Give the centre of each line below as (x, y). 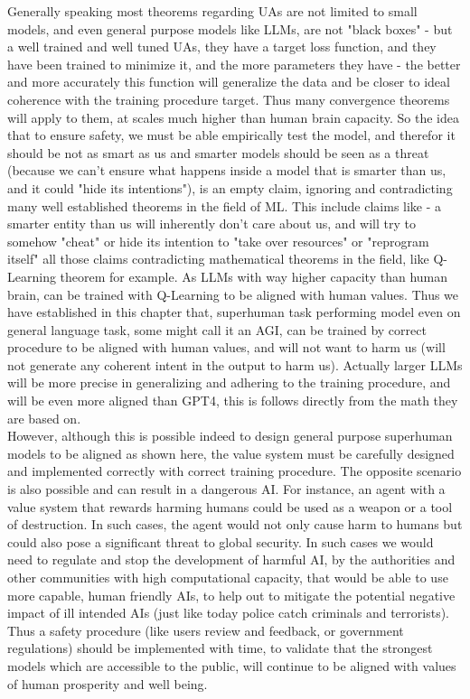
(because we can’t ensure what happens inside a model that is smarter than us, (227, 170)
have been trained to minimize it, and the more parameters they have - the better (234, 64)
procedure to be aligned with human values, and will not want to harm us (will (226, 347)
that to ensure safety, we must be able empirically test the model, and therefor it (231, 135)
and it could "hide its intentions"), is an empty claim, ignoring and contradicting (230, 187)
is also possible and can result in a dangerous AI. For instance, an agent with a (226, 489)
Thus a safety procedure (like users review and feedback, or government (206, 630)
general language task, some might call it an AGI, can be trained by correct (217, 329)
